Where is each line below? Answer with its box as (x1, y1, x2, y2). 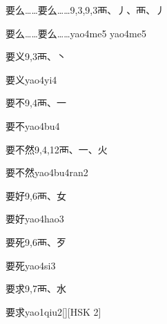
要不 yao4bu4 (6, 118, 60, 133)
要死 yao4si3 (6, 258, 56, 272)
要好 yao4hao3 (6, 211, 64, 226)
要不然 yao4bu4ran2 (6, 165, 88, 180)
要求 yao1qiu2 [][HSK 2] (6, 304, 101, 318)
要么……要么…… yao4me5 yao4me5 (6, 26, 146, 40)
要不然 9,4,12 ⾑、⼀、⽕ (6, 142, 108, 156)
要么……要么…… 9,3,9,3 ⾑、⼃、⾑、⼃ (6, 3, 166, 17)
